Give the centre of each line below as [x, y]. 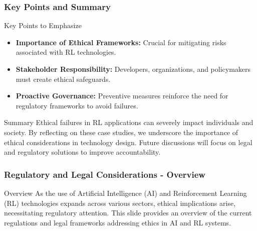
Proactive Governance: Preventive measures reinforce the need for [122, 96]
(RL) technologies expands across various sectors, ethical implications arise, [120, 203]
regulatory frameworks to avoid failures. [77, 105]
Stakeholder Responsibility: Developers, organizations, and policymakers [133, 69]
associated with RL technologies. [66, 52]
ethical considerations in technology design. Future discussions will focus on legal [128, 142]
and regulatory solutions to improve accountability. [82, 152]
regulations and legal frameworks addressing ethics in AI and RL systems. [118, 222]
